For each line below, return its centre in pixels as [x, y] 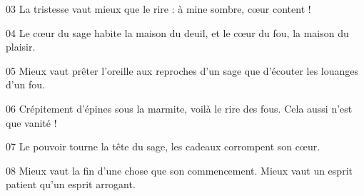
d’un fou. [25, 84]
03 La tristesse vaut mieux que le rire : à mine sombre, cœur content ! [158, 9]
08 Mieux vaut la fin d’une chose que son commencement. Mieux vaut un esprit [179, 170]
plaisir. [21, 47]
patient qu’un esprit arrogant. [71, 184]
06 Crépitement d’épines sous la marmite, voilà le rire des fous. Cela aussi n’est [179, 108]
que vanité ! [31, 122]
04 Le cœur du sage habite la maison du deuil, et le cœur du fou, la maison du [177, 32]
